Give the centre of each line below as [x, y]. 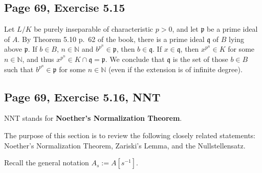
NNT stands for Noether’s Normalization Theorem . [93, 118]
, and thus [38, 59]
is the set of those [200, 59]
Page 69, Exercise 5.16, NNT [82, 96]
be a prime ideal [232, 29]
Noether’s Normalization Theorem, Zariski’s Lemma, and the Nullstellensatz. [125, 145]
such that [19, 69]
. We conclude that [135, 59]
